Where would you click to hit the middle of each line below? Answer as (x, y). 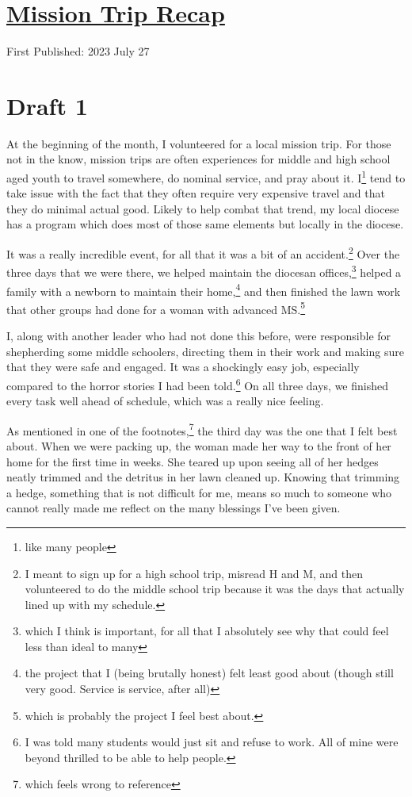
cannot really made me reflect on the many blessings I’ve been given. (174, 508)
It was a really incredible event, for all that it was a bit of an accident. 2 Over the (203, 253)
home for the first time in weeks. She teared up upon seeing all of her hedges (193, 461)
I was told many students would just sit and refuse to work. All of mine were (212, 742)
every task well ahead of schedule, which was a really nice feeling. (165, 401)
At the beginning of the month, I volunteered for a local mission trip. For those (199, 143)
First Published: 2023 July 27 (78, 51)
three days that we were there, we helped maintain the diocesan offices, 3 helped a (204, 271)
